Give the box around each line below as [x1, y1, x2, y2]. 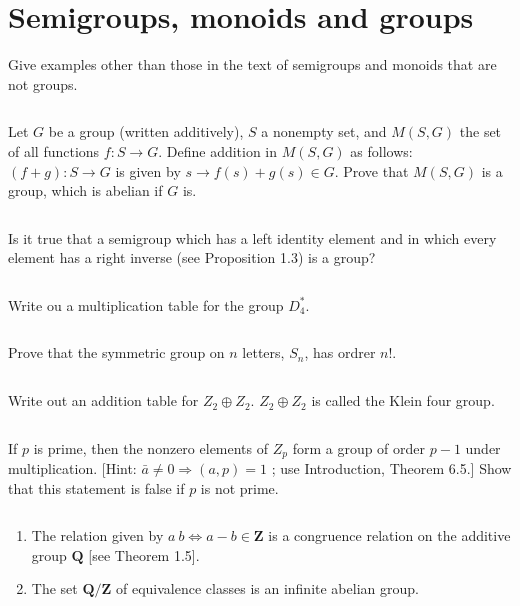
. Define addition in [158, 140, 278, 161]
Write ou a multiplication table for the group [8, 294, 284, 315]
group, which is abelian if [8, 180, 163, 201]
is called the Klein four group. [311, 390, 495, 411]
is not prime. [200, 477, 279, 498]
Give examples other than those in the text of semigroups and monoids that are [8, 54, 497, 75]
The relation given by [31, 525, 164, 546]
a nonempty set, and [261, 121, 387, 142]
